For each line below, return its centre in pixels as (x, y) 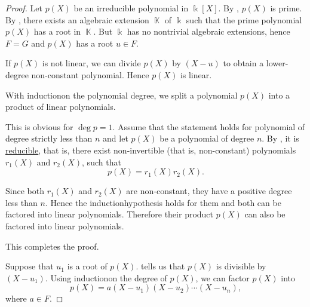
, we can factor (222, 277)
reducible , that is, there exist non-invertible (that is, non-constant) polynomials (151, 150)
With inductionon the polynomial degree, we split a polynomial (122, 95)
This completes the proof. (52, 246)
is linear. (196, 74)
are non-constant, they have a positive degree (209, 191)
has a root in (57, 31)
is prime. (286, 8)
